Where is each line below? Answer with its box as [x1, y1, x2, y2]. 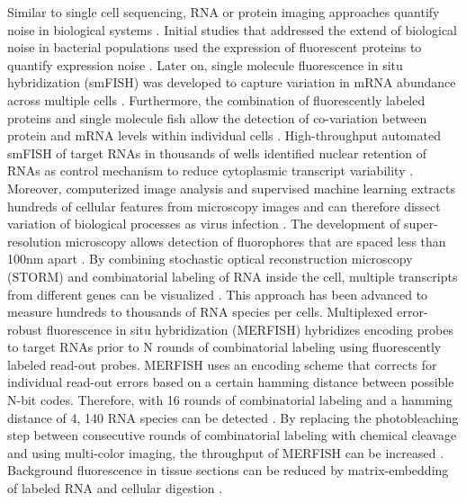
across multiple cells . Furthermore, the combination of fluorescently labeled [7, 90, 426, 109]
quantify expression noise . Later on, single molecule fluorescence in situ [7, 55, 403, 74]
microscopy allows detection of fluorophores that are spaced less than [65, 231, 446, 250]
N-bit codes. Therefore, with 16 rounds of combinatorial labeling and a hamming [7, 391, 453, 409]
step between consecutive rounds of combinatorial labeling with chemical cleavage [7, 426, 457, 445]
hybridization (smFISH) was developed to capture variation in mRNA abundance [7, 73, 456, 92]
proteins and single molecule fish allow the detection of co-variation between [7, 108, 427, 127]
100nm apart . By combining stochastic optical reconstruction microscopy [7, 249, 413, 268]
